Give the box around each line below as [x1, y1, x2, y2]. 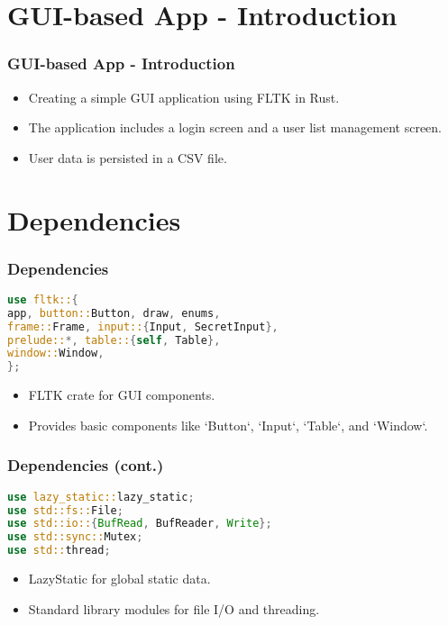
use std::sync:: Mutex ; [7, 530, 143, 544]
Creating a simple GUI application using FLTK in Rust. [28, 87, 340, 106]
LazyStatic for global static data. [28, 569, 211, 587]
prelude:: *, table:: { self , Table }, [7, 333, 221, 347]
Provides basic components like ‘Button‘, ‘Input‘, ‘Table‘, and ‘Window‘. [28, 415, 428, 434]
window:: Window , [7, 347, 105, 360]
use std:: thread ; [7, 544, 111, 557]
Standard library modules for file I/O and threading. [28, 599, 320, 618]
